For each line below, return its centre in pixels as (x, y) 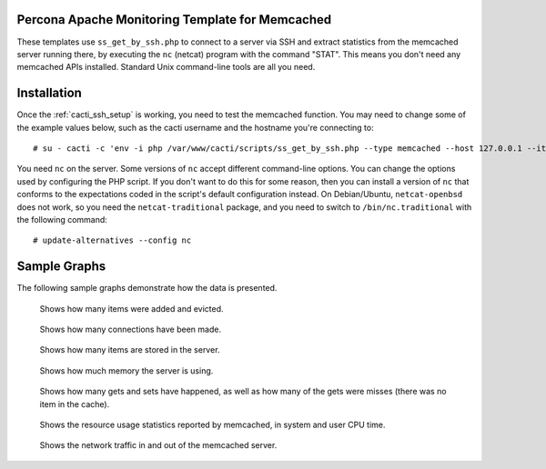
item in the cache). (75, 404)
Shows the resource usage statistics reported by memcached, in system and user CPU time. (212, 424)
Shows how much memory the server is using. (126, 370)
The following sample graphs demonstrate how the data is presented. (147, 288)
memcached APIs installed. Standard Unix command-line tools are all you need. (166, 67)
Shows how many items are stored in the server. (130, 350)
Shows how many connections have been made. (131, 329)
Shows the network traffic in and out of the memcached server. (158, 445)
